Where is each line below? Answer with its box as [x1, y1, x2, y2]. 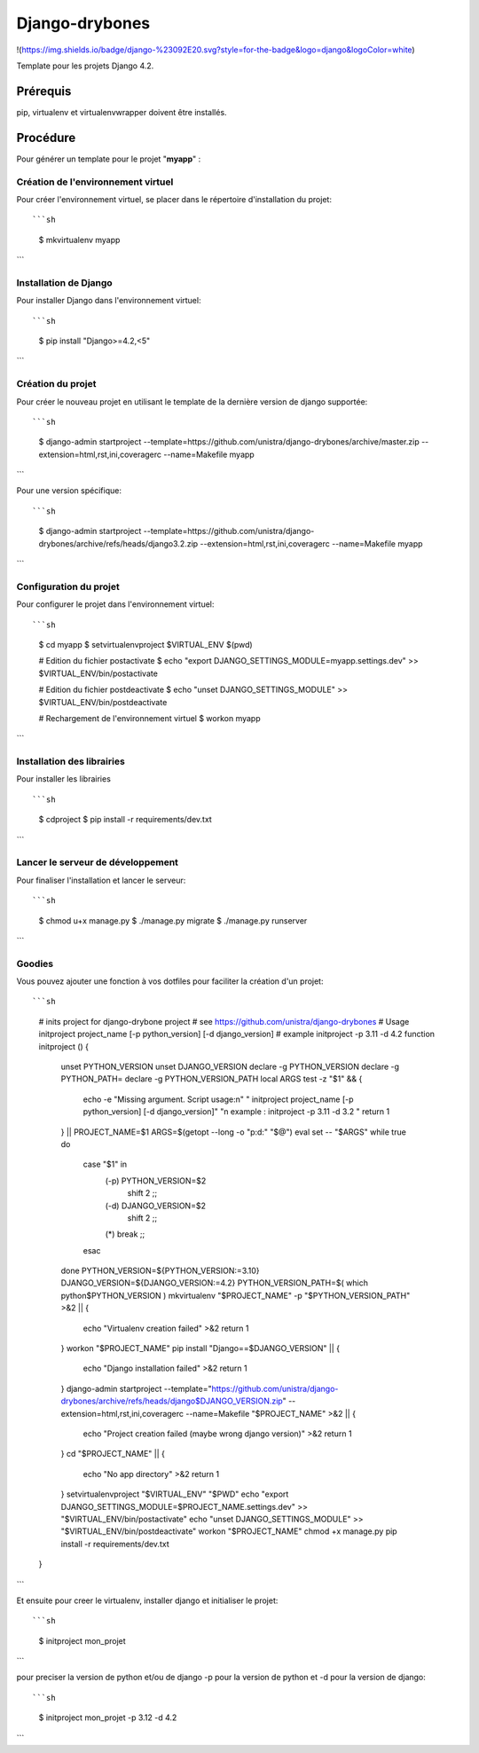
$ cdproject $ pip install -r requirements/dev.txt [38, 814, 212, 825]
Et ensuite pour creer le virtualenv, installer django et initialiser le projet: [16, 1595, 279, 1606]
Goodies [16, 957, 53, 970]
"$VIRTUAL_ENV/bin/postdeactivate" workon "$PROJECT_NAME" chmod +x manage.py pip [60, 1526, 398, 1537]
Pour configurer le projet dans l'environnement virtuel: [16, 599, 215, 609]
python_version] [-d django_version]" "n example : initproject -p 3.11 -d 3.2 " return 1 [82, 1106, 390, 1117]
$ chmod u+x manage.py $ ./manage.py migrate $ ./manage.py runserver [38, 915, 308, 926]
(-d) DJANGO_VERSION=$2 [105, 1200, 206, 1211]
